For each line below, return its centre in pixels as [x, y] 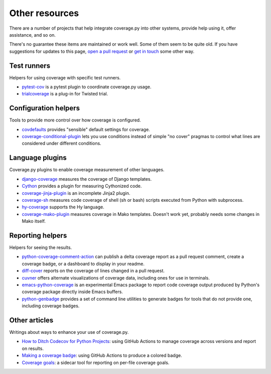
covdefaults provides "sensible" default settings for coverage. [86, 129]
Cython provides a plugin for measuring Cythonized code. [82, 186]
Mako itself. [34, 221]
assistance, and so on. [33, 35]
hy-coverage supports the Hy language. [63, 207]
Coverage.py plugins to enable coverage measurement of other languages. [87, 170]
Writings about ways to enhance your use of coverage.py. [69, 332]
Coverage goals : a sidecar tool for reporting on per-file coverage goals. [96, 362]
